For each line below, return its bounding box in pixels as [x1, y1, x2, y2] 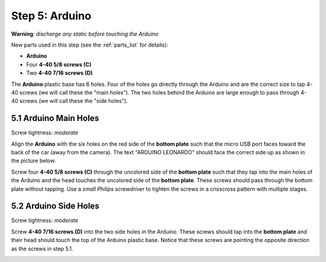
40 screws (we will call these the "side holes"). [11, 97, 128, 105]
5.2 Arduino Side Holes [11, 201, 100, 211]
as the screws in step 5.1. [11, 245, 74, 252]
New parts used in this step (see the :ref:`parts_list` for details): [11, 41, 168, 48]
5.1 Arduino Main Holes [11, 113, 100, 123]
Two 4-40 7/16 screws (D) [26, 70, 93, 77]
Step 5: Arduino [11, 9, 92, 22]
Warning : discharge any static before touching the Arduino [11, 30, 159, 38]
